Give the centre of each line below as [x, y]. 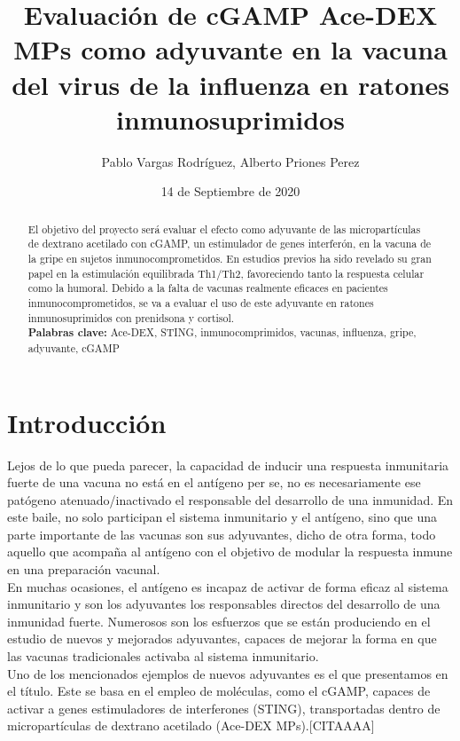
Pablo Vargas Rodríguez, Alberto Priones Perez [230, 161]
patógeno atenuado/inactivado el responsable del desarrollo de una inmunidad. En [230, 499]
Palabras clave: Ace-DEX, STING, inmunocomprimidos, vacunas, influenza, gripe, [222, 333]
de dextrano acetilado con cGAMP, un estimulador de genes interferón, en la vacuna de [230, 244]
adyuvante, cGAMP [74, 347]
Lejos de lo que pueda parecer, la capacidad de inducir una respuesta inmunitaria [228, 465]
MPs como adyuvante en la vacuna [230, 49]
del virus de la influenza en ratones [230, 84]
